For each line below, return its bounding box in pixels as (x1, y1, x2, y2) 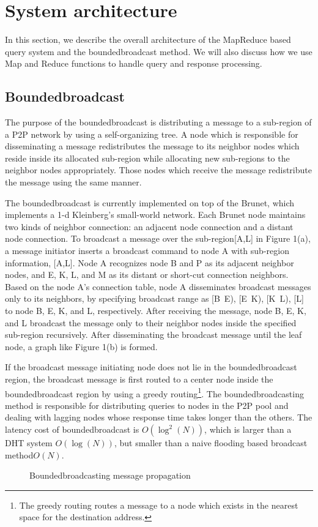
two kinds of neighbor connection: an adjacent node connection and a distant (5, 220, 294, 233)
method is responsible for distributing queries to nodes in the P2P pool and (5, 398, 289, 411)
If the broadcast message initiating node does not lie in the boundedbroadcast (5, 361, 297, 373)
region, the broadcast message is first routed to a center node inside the (5, 372, 273, 385)
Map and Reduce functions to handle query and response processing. (5, 57, 262, 70)
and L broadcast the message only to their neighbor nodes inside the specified (5, 316, 297, 329)
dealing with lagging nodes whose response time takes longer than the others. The (5, 411, 312, 424)
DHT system (5, 436, 53, 449)
